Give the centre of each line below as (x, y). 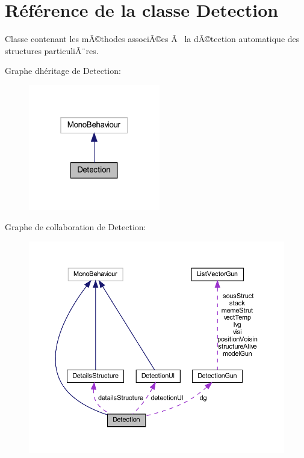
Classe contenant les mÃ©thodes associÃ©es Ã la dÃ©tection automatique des (152, 39)
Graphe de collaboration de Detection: (76, 227)
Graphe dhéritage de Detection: (63, 71)
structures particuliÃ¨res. (52, 50)
